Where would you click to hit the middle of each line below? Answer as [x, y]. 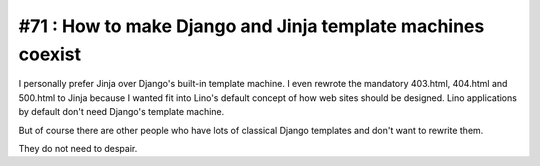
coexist [50, 54]
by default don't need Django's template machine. [121, 112]
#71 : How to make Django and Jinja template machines [251, 26]
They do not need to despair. [78, 148]
